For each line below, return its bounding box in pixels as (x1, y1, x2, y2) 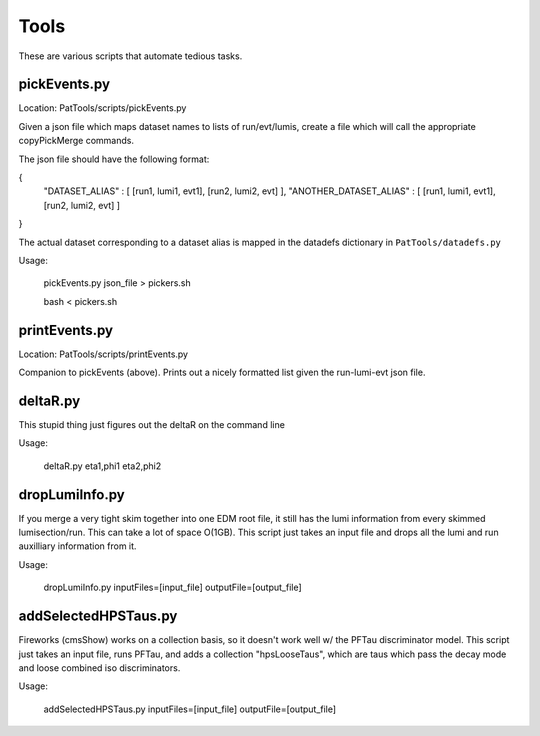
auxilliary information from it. (18, 540, 137, 552)
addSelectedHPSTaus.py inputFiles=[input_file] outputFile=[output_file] (43, 703, 337, 715)
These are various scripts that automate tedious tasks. (18, 50, 243, 62)
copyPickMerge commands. (18, 135, 135, 147)
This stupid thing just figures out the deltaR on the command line (18, 418, 285, 430)
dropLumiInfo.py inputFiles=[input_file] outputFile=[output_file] (43, 581, 302, 594)
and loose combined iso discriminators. (18, 661, 181, 674)
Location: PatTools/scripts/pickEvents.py (18, 102, 187, 114)
